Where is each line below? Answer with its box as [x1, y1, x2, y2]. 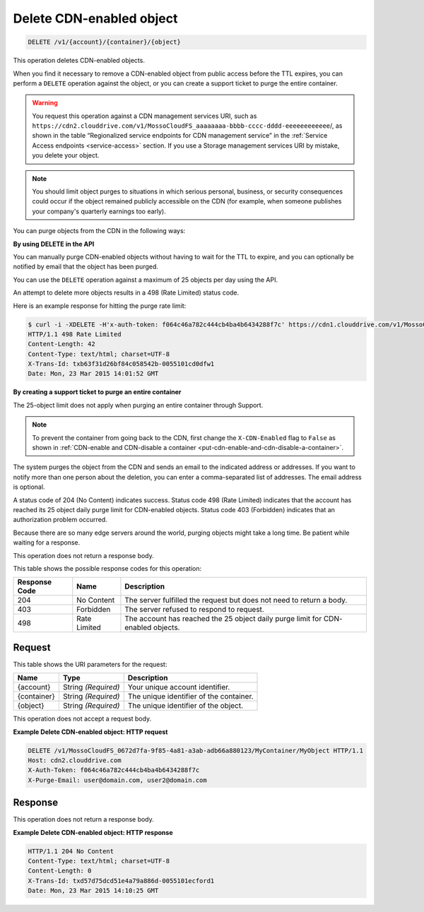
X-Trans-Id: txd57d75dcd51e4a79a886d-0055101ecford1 [28, 877, 215, 884]
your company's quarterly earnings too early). [32, 207, 166, 215]
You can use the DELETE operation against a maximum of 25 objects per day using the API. [13, 276, 278, 284]
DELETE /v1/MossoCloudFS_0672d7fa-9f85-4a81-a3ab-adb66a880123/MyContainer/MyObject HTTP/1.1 [28, 746, 364, 754]
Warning [32, 99, 58, 107]
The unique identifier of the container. [127, 692, 254, 701]
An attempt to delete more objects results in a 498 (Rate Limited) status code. [13, 288, 240, 297]
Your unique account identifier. [127, 682, 230, 692]
